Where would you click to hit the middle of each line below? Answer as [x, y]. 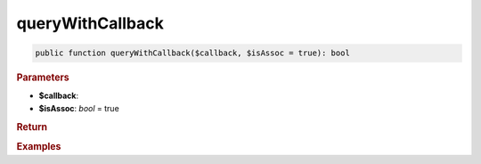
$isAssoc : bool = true [79, 108]
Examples [39, 146]
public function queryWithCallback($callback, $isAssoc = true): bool [193, 53]
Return [32, 127]
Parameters [43, 78]
